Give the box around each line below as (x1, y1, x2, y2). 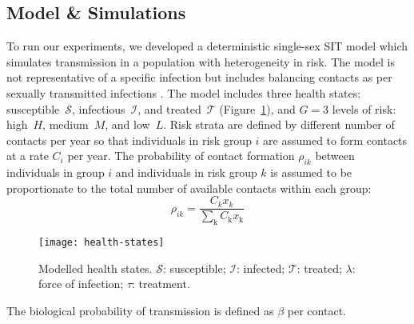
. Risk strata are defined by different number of (163, 116, 395, 133)
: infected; (236, 259, 285, 276)
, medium (42, 116, 89, 133)
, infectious (72, 100, 125, 117)
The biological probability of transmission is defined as (6, 302, 274, 319)
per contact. (287, 302, 346, 319)
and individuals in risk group (115, 164, 257, 181)
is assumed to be (270, 164, 352, 181)
